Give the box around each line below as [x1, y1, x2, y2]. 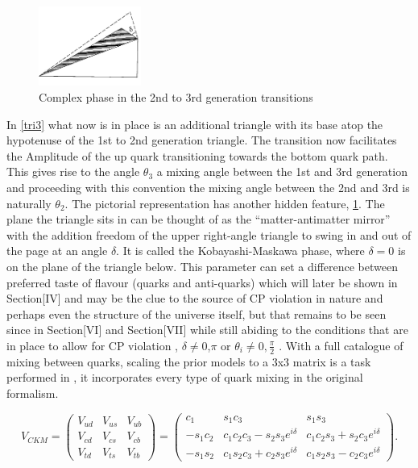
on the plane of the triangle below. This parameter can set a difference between [6, 258, 398, 274]
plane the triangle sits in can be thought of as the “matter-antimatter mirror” [6, 211, 391, 228]
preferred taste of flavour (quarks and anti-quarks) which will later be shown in [6, 274, 398, 290]
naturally [6, 194, 52, 211]
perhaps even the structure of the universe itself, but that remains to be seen [6, 305, 387, 322]
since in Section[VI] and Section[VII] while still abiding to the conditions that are [6, 321, 408, 338]
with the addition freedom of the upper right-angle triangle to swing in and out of [6, 226, 412, 243]
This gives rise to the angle [6, 163, 140, 180]
